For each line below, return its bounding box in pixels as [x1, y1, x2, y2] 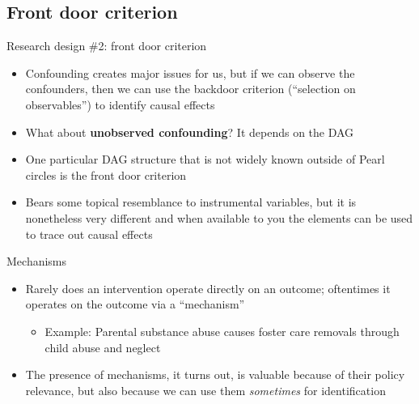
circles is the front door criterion [25, 166, 187, 183]
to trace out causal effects [25, 225, 153, 242]
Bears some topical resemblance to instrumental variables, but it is [25, 193, 357, 211]
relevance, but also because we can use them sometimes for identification [25, 381, 386, 398]
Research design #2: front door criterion [6, 37, 207, 54]
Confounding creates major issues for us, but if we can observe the [25, 64, 355, 81]
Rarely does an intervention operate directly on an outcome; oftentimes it [25, 279, 391, 296]
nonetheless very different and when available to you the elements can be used [25, 209, 413, 226]
